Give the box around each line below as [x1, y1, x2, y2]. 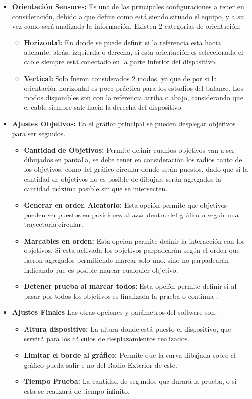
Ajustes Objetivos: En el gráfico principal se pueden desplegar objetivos [12, 118, 236, 128]
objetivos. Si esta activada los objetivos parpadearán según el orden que [24, 245, 240, 255]
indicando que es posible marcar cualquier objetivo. [24, 264, 178, 275]
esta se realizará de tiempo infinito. [24, 386, 130, 396]
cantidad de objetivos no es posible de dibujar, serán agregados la [24, 173, 222, 184]
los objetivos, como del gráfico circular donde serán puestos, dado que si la [24, 164, 248, 174]
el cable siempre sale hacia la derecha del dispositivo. [24, 102, 183, 112]
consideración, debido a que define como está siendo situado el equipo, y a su [12, 11, 244, 21]
